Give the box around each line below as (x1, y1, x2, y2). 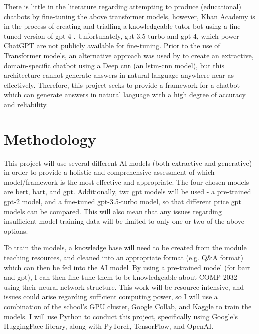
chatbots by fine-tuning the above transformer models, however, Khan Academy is (4, 11, 255, 21)
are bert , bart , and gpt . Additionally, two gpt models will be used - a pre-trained (4, 186, 251, 197)
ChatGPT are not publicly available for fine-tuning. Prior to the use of (4, 40, 220, 51)
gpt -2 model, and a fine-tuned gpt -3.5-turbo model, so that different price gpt (4, 196, 241, 207)
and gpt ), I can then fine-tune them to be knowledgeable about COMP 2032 (4, 272, 237, 282)
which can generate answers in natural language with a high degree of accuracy (4, 89, 246, 100)
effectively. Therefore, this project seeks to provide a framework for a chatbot (4, 79, 240, 90)
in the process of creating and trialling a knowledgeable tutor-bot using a (4, 21, 228, 31)
